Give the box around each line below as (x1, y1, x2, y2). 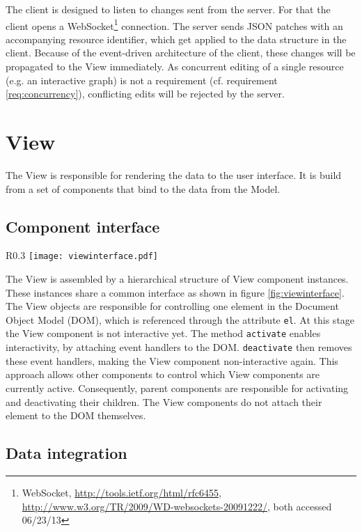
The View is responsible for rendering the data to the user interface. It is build (6, 167, 342, 182)
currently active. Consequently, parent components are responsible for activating (6, 380, 349, 395)
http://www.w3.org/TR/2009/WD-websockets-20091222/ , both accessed (22, 499, 332, 513)
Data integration (6, 442, 127, 464)
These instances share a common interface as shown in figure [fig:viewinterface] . (6, 285, 345, 299)
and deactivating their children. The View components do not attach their (6, 394, 322, 409)
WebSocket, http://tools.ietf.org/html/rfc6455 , (22, 485, 221, 499)
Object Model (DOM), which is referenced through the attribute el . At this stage (6, 312, 355, 327)
